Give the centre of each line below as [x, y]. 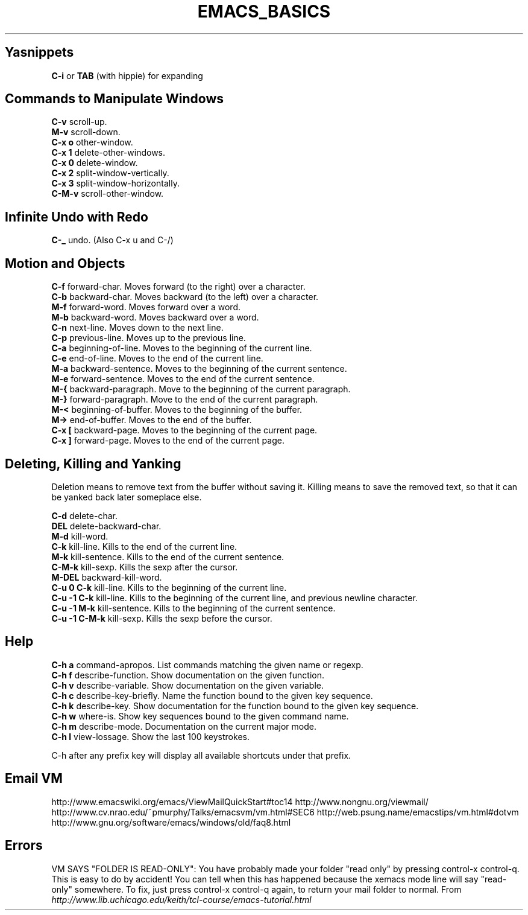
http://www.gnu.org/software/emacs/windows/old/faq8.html [171, 822]
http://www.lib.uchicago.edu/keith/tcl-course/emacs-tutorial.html [181, 899]
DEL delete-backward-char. [106, 526]
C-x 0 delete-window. [95, 163]
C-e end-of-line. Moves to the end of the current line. [157, 359]
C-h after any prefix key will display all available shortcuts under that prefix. [201, 755]
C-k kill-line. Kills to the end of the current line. [144, 546]
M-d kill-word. [80, 536]
